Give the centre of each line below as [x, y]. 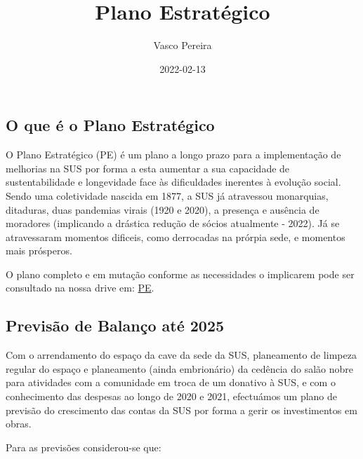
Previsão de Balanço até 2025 [115, 326]
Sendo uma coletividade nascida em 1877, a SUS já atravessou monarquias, [167, 195]
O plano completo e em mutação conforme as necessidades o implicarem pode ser [180, 274]
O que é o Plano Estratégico [110, 125]
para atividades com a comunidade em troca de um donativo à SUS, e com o [171, 382]
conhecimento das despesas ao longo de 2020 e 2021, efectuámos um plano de [172, 396]
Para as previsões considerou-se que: [84, 447]
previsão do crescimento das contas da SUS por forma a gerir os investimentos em [181, 410]
